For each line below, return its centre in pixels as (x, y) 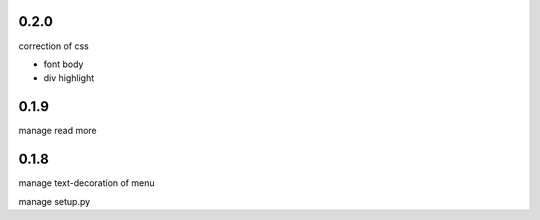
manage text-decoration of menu (86, 183)
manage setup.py (54, 201)
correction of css (53, 46)
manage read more (57, 131)
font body (63, 64)
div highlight (69, 78)
